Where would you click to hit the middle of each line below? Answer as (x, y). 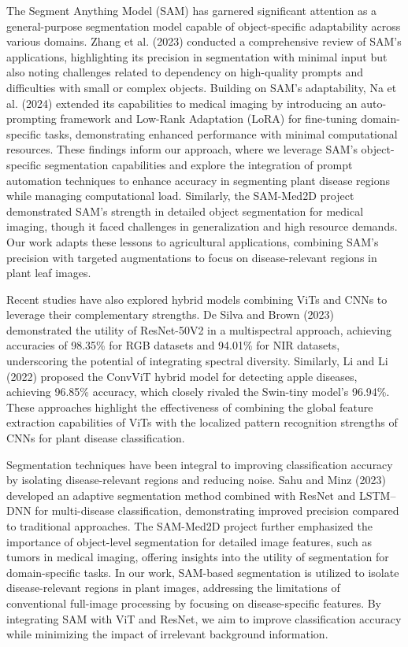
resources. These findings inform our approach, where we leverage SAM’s (182, 149)
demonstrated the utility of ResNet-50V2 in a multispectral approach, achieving (199, 329)
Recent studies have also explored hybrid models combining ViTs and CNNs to (197, 299)
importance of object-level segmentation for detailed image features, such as (189, 541)
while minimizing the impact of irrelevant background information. (167, 634)
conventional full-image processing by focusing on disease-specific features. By (194, 603)
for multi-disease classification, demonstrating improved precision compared (217, 510)
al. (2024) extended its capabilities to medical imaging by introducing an (182, 103)
